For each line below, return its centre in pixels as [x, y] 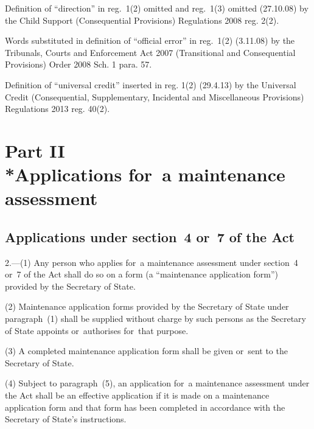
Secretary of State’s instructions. [66, 419]
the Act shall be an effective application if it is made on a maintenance [137, 395]
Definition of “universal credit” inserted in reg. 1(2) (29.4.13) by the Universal [151, 84]
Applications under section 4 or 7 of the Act [150, 236]
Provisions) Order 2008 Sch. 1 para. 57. [78, 64]
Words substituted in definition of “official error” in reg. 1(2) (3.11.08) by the [150, 40]
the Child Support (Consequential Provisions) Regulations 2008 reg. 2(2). [142, 20]
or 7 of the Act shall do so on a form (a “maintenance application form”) [142, 274]
